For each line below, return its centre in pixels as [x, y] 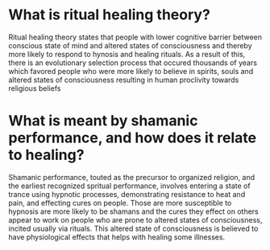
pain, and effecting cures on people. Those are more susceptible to [120, 203]
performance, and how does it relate [132, 138]
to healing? [46, 155]
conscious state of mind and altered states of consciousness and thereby [130, 45]
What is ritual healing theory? [110, 15]
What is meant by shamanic [103, 121]
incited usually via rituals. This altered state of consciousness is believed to [133, 228]
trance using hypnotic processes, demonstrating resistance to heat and [127, 194]
